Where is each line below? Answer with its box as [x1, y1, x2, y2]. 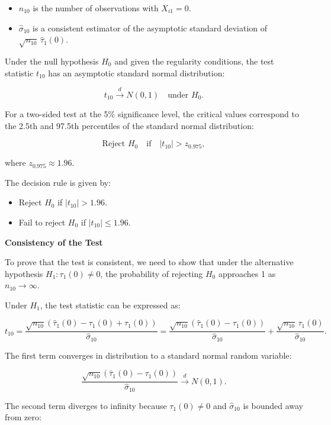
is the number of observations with [33, 2, 159, 14]
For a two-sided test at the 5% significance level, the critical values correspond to [5, 107, 299, 120]
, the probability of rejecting [100, 267, 203, 279]
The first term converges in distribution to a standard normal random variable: [5, 349, 292, 361]
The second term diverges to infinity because [5, 399, 167, 411]
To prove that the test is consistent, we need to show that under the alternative [5, 256, 294, 268]
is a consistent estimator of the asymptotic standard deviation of [33, 21, 268, 34]
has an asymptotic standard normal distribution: [48, 66, 225, 79]
